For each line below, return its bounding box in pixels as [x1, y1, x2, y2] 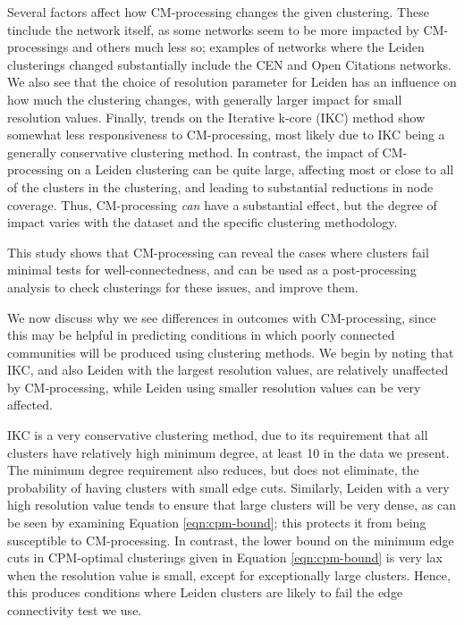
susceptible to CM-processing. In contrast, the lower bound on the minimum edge [7, 530, 454, 549]
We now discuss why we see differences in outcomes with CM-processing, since [7, 308, 436, 326]
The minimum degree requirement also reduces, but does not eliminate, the [7, 460, 419, 479]
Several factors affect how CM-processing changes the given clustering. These [7, 3, 429, 21]
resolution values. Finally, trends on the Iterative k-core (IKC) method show [7, 107, 426, 126]
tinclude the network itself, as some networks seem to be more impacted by [7, 20, 419, 38]
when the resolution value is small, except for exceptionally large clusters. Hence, [7, 565, 451, 584]
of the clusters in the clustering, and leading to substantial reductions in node [7, 177, 434, 196]
